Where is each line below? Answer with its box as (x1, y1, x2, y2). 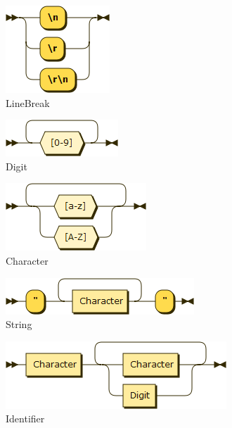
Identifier (6, 411, 45, 426)
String (6, 317, 32, 332)
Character (6, 253, 49, 267)
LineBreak (6, 95, 50, 110)
